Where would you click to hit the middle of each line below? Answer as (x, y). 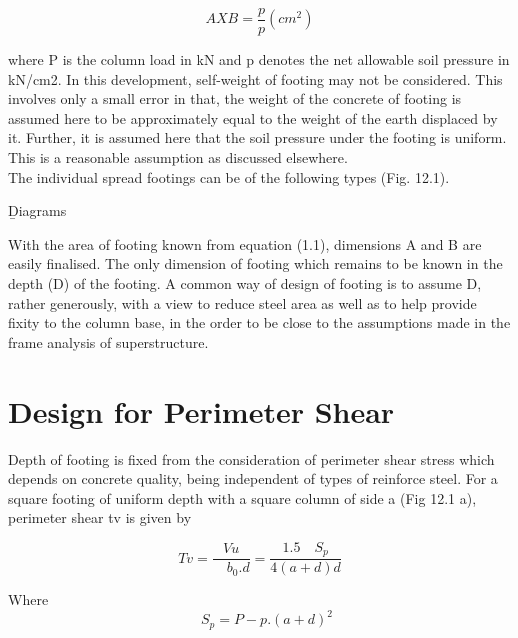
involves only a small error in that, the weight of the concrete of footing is (235, 98)
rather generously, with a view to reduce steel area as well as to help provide (242, 302)
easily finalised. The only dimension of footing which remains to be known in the (255, 263)
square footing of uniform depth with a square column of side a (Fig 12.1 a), (242, 497)
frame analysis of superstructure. (108, 341)
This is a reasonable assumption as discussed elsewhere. (178, 157)
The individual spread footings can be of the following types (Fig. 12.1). (229, 176)
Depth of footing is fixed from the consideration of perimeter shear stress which (251, 458)
